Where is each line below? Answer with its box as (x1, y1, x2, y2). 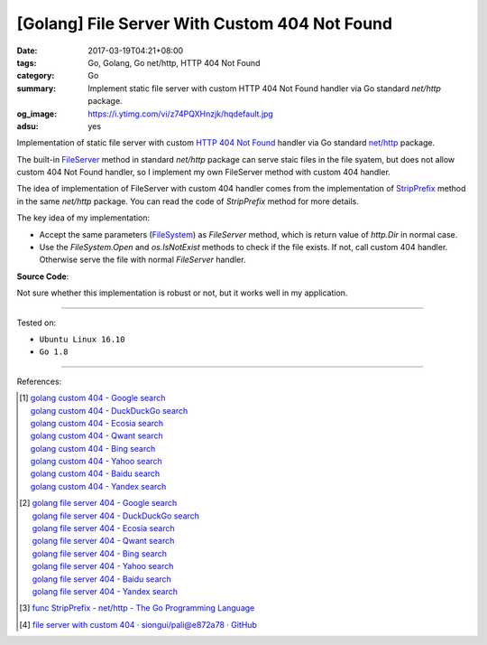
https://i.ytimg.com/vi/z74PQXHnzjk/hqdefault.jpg (87, 108, 274, 119)
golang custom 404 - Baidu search (30, 468, 161, 479)
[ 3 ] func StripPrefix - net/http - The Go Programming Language (19, 603, 255, 613)
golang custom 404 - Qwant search (30, 430, 164, 442)
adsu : (16, 120, 40, 131)
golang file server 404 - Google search (32, 498, 178, 509)
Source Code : (16, 271, 69, 282)
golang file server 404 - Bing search (32, 547, 167, 559)
